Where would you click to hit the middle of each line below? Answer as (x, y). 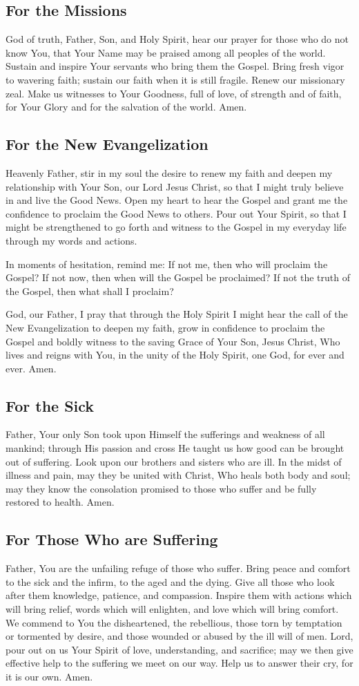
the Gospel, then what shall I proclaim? (90, 290)
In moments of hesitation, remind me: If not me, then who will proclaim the (167, 264)
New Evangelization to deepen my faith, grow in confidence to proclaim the (165, 327)
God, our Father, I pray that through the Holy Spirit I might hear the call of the (177, 314)
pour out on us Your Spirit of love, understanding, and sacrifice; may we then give (179, 649)
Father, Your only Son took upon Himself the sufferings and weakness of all (165, 434)
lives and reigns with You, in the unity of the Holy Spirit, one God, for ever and (175, 355)
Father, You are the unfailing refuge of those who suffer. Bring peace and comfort (178, 568)
